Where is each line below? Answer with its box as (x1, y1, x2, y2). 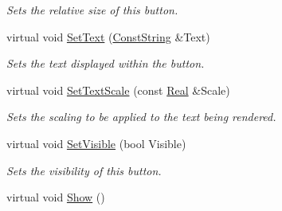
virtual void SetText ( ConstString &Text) (6, 28, 210, 45)
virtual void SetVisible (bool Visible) (6, 135, 186, 151)
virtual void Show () (6, 189, 105, 205)
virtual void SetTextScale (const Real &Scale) (6, 81, 230, 98)
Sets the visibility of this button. (6, 162, 162, 178)
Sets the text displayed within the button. (6, 55, 205, 72)
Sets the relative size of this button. (6, 2, 178, 18)
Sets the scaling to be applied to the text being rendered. (6, 108, 276, 125)
